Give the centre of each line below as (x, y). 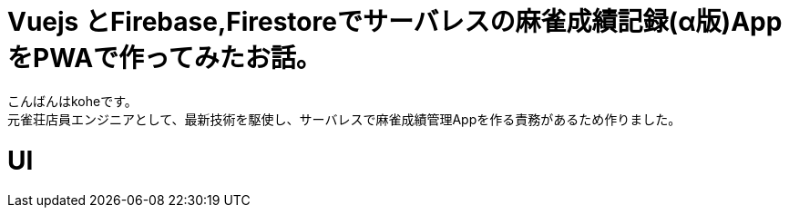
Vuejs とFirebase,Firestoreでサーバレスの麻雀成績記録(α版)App (395, 22)
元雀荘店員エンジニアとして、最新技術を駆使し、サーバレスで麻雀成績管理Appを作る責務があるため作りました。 (344, 119)
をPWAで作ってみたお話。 (164, 58)
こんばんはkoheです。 (72, 101)
